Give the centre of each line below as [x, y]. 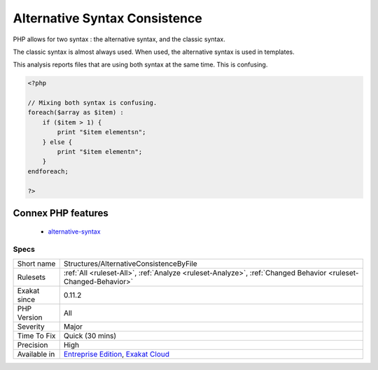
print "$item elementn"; [100, 152]
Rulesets [31, 277]
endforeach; [48, 171]
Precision [33, 345]
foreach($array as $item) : [76, 113]
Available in [36, 354]
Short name [36, 264]
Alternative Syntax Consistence [107, 18]
